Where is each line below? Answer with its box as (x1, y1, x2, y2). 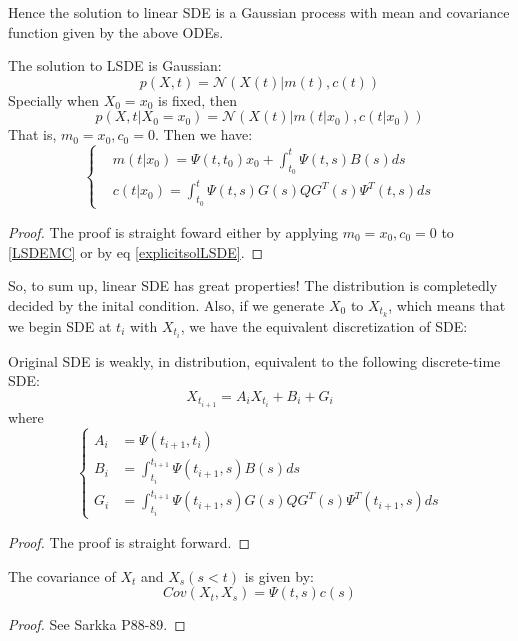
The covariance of (8, 565, 116, 586)
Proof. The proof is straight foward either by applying (8, 221, 339, 242)
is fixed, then (157, 89, 238, 110)
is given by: (244, 565, 314, 586)
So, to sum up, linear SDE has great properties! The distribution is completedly (8, 275, 498, 296)
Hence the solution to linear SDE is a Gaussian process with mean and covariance (8, 2, 510, 22)
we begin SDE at (8, 315, 112, 336)
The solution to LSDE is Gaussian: (8, 55, 222, 76)
